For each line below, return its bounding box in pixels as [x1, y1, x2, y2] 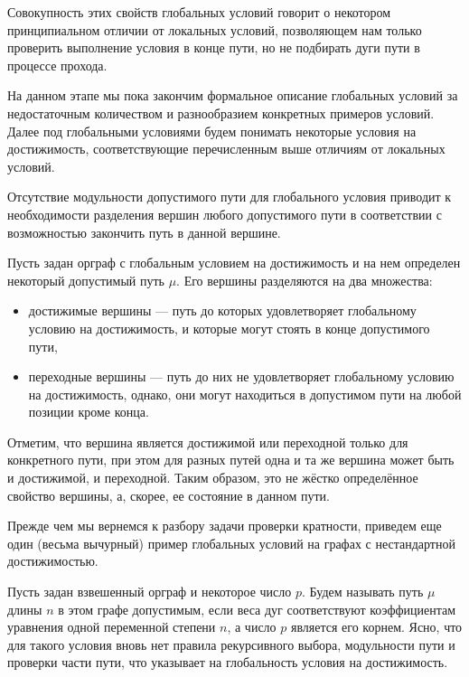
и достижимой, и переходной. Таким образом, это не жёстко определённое [7, 468, 418, 487]
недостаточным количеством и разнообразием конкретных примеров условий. [7, 103, 435, 122]
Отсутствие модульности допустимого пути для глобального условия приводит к [7, 187, 452, 206]
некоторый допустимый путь [7, 270, 164, 289]
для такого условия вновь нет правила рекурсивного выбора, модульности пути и [7, 635, 455, 653]
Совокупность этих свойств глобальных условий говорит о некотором [7, 3, 391, 21]
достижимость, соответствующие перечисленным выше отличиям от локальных [7, 139, 446, 158]
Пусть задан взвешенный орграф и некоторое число [7, 582, 292, 601]
